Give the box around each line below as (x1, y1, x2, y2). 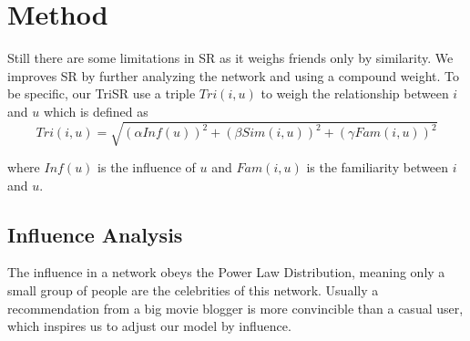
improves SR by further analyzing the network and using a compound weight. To (7, 66, 459, 85)
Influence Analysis (7, 220, 183, 248)
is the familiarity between (306, 158, 449, 177)
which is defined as (43, 101, 148, 120)
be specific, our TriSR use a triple (7, 84, 196, 103)
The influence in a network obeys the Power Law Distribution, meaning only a (7, 263, 445, 282)
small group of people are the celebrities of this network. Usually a (7, 281, 379, 300)
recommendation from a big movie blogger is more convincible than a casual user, (7, 298, 464, 317)
